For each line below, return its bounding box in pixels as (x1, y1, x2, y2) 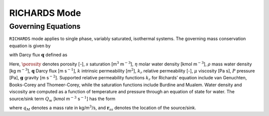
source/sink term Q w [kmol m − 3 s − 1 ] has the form (9, 95, 116, 103)
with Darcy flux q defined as (9, 52, 67, 58)
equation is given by (9, 43, 51, 49)
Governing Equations (9, 22, 81, 31)
